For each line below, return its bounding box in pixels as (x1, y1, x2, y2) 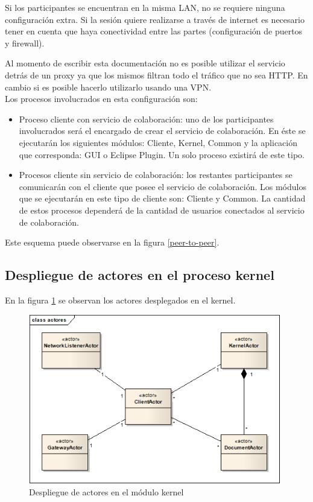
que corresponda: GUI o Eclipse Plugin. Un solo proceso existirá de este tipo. (19, 148, 305, 160)
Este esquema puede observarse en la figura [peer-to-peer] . (5, 236, 220, 249)
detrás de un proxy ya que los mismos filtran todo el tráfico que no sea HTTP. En (5, 68, 308, 81)
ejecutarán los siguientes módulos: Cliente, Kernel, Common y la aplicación (19, 136, 297, 148)
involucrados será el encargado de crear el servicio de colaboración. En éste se (19, 124, 306, 137)
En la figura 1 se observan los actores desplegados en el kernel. (5, 293, 236, 306)
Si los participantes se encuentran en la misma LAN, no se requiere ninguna (5, 1, 285, 13)
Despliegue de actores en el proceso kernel (5, 265, 274, 284)
